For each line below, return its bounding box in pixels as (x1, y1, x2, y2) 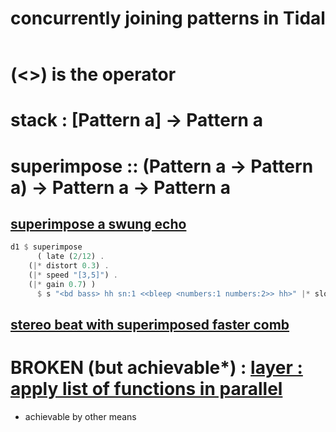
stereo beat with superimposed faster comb (10, 317, 290, 334)
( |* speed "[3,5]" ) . (28, 270, 118, 280)
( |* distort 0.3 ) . (28, 261, 110, 271)
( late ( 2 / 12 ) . (36, 252, 105, 262)
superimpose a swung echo (10, 215, 187, 232)
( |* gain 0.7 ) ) (28, 279, 97, 289)
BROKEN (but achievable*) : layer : (10, 357, 303, 379)
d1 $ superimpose (10, 242, 83, 252)
